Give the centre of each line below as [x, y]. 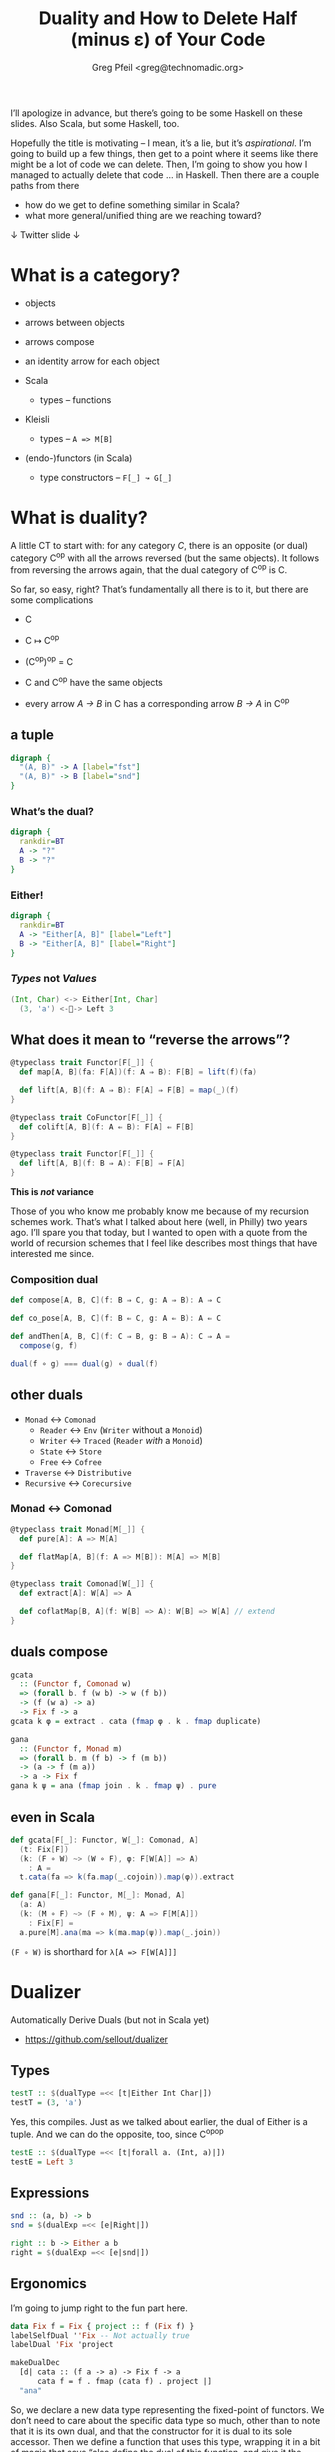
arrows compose [59, 341]
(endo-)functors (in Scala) [78, 458]
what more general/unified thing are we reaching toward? [143, 215]
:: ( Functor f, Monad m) [71, 1748]
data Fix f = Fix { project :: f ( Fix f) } [102, 2326]
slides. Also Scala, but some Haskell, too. [95, 123]
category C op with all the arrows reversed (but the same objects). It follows [165, 557]
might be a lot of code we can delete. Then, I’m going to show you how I [159, 164]
